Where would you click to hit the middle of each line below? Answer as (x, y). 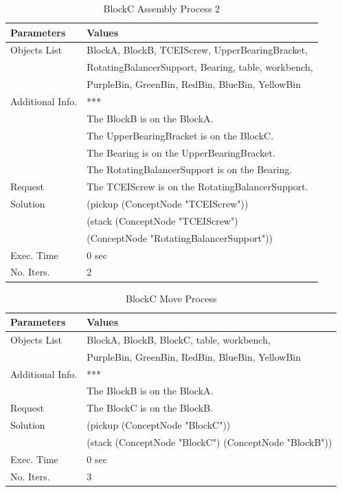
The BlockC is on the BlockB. (150, 408)
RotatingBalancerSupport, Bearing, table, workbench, (200, 67)
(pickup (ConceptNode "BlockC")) (159, 425)
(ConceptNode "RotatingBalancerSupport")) (180, 237)
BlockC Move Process (171, 298)
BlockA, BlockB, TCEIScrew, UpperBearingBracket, (197, 50)
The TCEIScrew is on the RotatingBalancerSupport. (197, 187)
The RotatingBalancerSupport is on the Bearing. (190, 169)
